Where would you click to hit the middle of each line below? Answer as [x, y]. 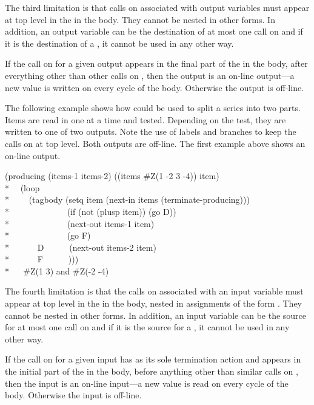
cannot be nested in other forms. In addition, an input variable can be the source [156, 315]
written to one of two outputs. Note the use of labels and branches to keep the [151, 131]
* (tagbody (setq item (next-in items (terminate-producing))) [127, 199]
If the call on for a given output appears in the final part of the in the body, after [156, 63]
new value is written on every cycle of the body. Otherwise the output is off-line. [155, 87]
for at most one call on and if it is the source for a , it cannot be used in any [147, 327]
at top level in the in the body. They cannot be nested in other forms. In [140, 19]
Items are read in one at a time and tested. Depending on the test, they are [145, 119]
